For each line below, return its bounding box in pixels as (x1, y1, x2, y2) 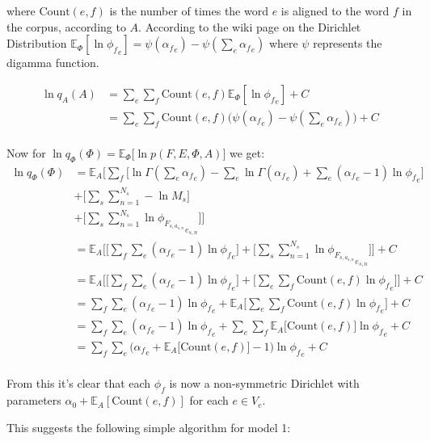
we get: (230, 144, 265, 161)
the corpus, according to (6, 18, 126, 35)
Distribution (6, 35, 67, 52)
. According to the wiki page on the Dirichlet (138, 18, 361, 35)
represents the (313, 35, 382, 52)
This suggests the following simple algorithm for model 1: (6, 418, 291, 435)
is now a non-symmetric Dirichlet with (169, 375, 360, 392)
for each (189, 392, 229, 409)
